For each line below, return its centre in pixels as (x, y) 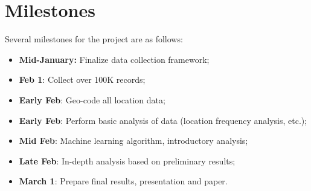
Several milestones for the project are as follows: (94, 39)
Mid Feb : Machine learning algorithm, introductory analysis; (133, 141)
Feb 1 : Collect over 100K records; (82, 79)
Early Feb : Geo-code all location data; (92, 99)
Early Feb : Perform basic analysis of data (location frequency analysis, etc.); (163, 120)
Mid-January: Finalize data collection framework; (114, 59)
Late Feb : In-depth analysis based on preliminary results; (127, 160)
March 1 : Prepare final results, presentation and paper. (123, 181)
